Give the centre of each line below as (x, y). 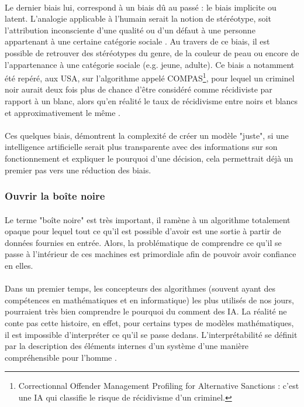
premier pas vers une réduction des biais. (78, 170)
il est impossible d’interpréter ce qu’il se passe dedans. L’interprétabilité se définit (151, 334)
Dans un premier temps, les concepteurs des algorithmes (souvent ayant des (140, 288)
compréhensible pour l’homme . (61, 357)
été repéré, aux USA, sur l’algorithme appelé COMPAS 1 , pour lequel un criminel (150, 77)
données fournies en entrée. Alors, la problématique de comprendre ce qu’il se (143, 242)
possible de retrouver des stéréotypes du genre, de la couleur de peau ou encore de (152, 52)
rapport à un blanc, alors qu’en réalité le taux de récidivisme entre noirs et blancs (151, 101)
